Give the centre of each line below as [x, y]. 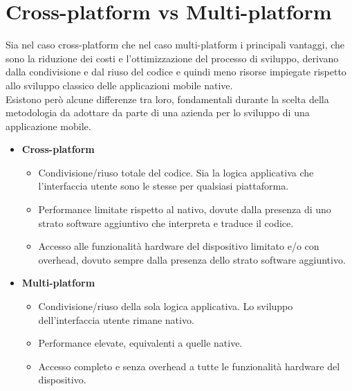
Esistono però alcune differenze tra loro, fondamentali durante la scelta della [167, 99]
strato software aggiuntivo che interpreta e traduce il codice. [166, 222]
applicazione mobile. [48, 126]
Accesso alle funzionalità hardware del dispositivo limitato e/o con [179, 246]
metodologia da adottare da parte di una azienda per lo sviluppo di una [158, 112]
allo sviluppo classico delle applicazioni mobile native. [119, 85]
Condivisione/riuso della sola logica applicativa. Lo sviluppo [166, 306]
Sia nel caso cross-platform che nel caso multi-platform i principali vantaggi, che [175, 45]
